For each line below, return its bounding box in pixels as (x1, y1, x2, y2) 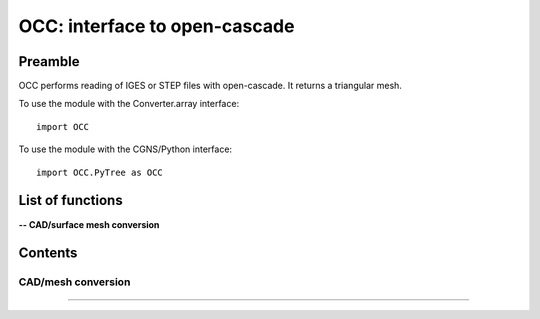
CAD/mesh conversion (18, 275, 131, 289)
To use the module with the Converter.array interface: (18, 98, 240, 110)
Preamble (18, 53, 80, 70)
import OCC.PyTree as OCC (36, 166, 164, 178)
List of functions (18, 192, 124, 209)
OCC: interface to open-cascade (18, 15, 295, 37)
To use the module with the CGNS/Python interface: (18, 143, 233, 155)
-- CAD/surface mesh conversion (18, 218, 160, 230)
